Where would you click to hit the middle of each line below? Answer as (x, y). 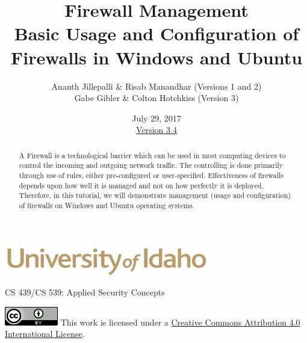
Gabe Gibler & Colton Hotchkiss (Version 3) (157, 98)
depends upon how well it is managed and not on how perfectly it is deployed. (141, 185)
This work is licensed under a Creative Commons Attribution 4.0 (180, 322)
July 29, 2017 (157, 118)
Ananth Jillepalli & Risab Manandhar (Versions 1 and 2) (157, 86)
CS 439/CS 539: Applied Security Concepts (85, 292)
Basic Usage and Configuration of (157, 33)
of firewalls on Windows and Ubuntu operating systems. (107, 205)
